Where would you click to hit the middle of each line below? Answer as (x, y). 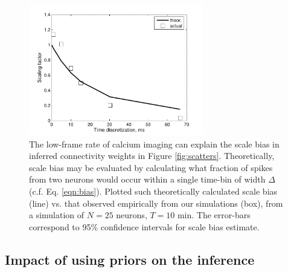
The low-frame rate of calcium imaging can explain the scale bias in (154, 144)
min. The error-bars (214, 215)
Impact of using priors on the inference (130, 259)
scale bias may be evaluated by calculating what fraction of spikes (151, 167)
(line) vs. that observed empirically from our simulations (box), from (156, 203)
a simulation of (57, 215)
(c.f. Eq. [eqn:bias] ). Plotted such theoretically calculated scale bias (153, 191)
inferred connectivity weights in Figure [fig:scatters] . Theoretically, (152, 156)
